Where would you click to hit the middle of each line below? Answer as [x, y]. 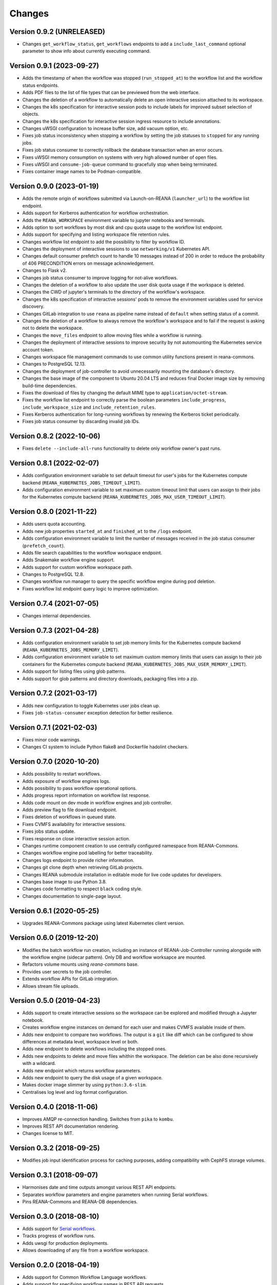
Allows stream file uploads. [51, 986]
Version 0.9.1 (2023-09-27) [54, 66]
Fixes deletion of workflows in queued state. [69, 817]
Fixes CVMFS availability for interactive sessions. [74, 824]
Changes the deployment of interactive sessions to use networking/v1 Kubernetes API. [116, 249]
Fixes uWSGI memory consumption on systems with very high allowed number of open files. [120, 157]
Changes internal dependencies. [57, 616]
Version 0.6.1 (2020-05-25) [54, 911]
